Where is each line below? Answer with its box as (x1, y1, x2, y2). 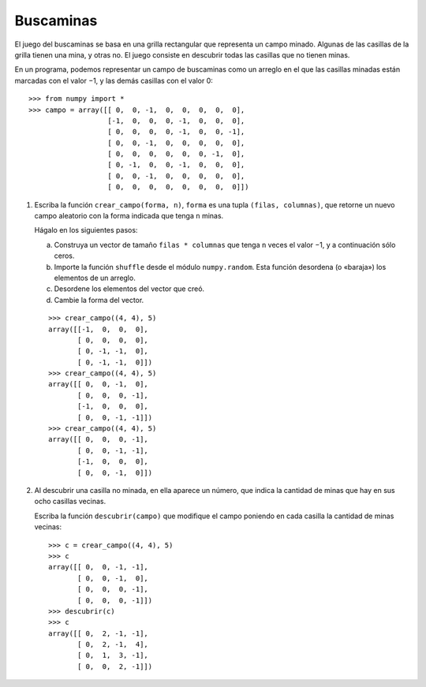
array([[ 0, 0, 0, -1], (48, 435, 149, 444)
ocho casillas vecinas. (34, 497, 106, 506)
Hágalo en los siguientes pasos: (34, 226, 138, 235)
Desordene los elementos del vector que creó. (54, 284, 205, 293)
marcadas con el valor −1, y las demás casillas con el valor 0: (14, 76, 213, 85)
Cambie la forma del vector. (54, 295, 144, 304)
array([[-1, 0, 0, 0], (48, 324, 149, 334)
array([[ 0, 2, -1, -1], (48, 629, 149, 638)
